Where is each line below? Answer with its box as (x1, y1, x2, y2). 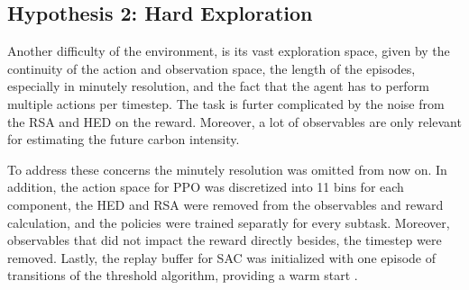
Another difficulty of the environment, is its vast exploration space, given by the (7, 41, 450, 60)
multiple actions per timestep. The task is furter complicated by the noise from (7, 94, 445, 113)
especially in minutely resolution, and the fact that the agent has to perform (7, 77, 429, 95)
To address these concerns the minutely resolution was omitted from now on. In (7, 159, 447, 178)
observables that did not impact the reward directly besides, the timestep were (7, 231, 442, 249)
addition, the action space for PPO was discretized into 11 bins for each (7, 177, 404, 196)
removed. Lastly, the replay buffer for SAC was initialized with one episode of (7, 248, 437, 267)
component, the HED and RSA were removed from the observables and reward (7, 195, 444, 213)
